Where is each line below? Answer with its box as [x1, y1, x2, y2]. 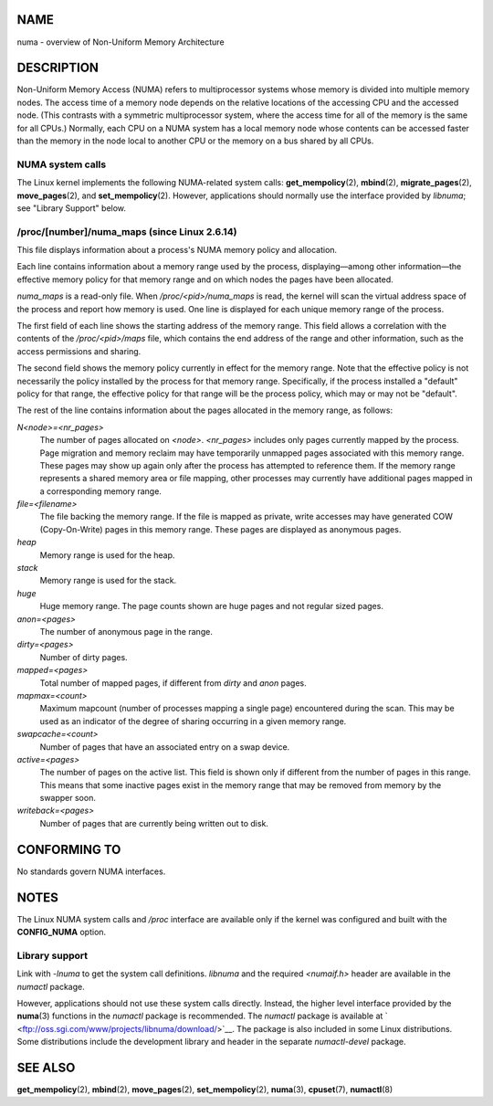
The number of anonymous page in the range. [39, 626, 214, 637]
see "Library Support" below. [16, 202, 127, 214]
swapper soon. [39, 793, 96, 804]
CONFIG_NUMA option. [16, 927, 107, 938]
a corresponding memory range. [39, 485, 162, 497]
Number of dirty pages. [39, 651, 128, 662]
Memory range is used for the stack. [39, 575, 177, 586]
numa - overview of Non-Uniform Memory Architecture [16, 37, 225, 47]
